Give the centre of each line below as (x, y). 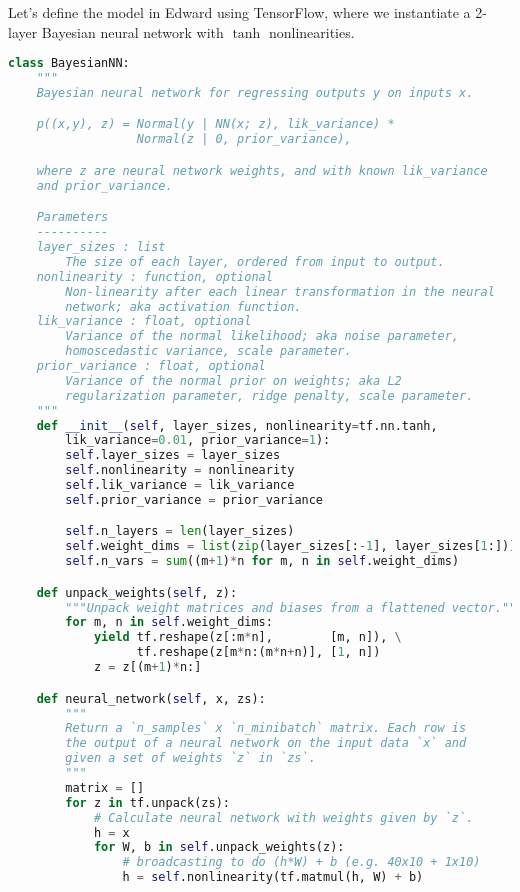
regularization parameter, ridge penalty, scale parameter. (269, 395)
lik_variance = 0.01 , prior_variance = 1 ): (198, 440)
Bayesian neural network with (132, 31)
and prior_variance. (104, 185)
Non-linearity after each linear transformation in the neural (280, 291)
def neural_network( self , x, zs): (151, 698)
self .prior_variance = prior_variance (194, 499)
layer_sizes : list (101, 247)
